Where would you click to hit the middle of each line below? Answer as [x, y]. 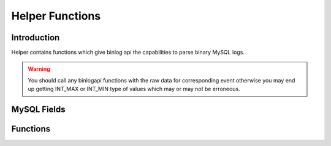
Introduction [36, 38]
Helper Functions [56, 16]
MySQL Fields [38, 110]
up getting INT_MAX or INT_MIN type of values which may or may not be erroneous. [134, 89]
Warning [39, 69]
